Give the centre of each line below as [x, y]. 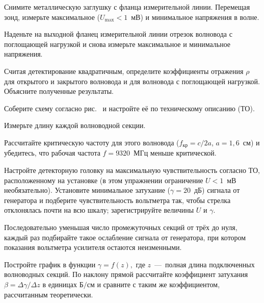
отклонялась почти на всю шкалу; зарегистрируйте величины [99, 210]
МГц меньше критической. [175, 153]
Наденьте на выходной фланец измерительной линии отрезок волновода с [118, 34]
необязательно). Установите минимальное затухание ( [87, 190]
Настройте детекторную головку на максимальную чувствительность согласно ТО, [132, 170]
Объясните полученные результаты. [59, 91]
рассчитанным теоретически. [49, 294]
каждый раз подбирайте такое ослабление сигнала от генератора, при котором [125, 237]
